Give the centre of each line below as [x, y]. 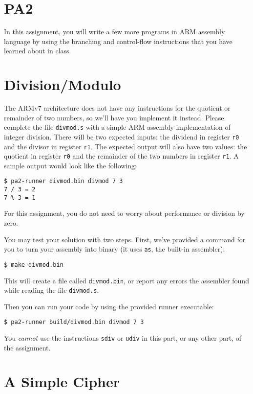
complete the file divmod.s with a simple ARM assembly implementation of [117, 127]
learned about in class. [38, 51]
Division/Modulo [63, 84]
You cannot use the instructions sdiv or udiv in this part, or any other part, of [123, 338]
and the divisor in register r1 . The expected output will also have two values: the [126, 146]
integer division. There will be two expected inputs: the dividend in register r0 [122, 136]
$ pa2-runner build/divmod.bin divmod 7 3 [74, 322]
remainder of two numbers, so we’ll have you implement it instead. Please [114, 117]
